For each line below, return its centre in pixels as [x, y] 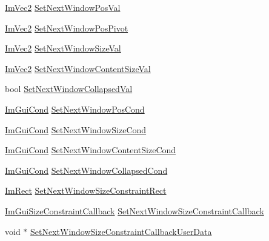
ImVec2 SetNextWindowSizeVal [63, 48]
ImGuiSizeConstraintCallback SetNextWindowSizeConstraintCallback [134, 210]
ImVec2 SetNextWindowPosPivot [67, 28]
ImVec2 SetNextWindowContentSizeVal [78, 68]
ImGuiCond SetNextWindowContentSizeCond [91, 150]
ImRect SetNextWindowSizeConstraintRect [86, 190]
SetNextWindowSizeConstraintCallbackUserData [121, 231]
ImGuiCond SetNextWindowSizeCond [76, 129]
